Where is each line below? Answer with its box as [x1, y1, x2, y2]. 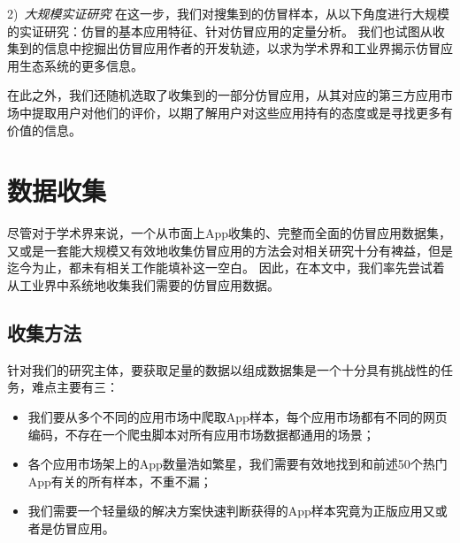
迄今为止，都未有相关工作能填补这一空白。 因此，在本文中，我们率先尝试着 [7, 258, 445, 277]
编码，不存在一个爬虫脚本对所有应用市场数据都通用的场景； [27, 424, 375, 443]
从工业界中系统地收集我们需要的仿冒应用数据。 [7, 276, 280, 294]
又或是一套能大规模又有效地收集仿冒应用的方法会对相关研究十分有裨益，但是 [7, 241, 453, 259]
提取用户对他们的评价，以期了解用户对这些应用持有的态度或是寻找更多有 [31, 103, 453, 121]
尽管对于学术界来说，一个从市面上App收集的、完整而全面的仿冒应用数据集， [7, 224, 452, 242]
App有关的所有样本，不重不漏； [27, 471, 212, 490]
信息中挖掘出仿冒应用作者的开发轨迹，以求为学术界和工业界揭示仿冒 [43, 39, 441, 57]
